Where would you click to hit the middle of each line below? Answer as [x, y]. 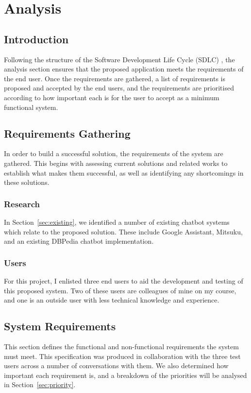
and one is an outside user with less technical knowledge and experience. [112, 300]
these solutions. [27, 182]
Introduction [36, 39]
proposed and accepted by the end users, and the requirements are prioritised [119, 88]
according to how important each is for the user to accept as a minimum [112, 97]
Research [22, 204]
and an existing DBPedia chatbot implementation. [79, 241]
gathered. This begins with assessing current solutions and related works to [116, 163]
